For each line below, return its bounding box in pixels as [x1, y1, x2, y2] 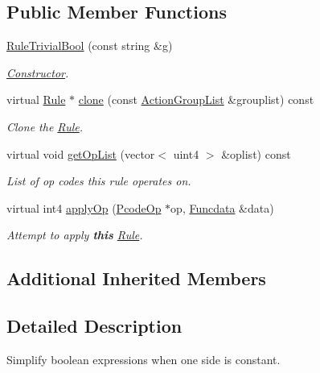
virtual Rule [6, 91, 66, 108]
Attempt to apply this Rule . [6, 226, 143, 243]
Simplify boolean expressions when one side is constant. [6, 350, 281, 367]
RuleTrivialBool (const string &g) [6, 37, 173, 54]
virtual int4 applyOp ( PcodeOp [6, 199, 162, 216]
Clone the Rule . [6, 118, 84, 135]
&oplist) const [221, 145, 291, 162]
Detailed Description [6, 313, 183, 338]
